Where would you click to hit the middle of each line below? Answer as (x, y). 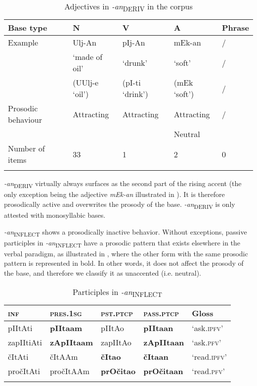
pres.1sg (66, 313)
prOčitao (118, 371)
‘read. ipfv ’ (209, 356)
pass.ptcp (161, 313)
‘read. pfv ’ (208, 371)
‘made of (88, 57)
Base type (28, 28)
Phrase (235, 28)
